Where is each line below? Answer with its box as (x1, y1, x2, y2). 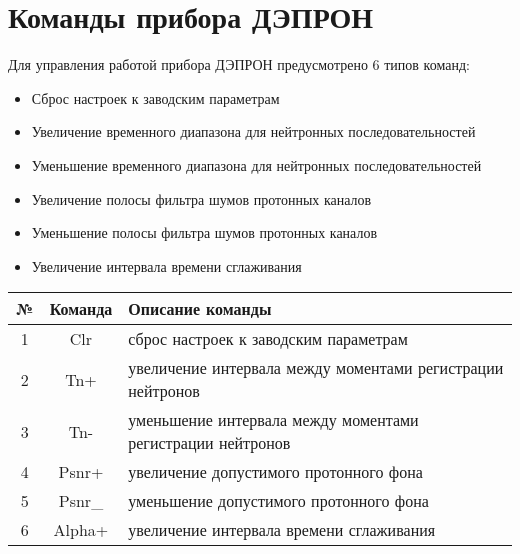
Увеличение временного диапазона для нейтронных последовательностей (31, 121, 476, 142)
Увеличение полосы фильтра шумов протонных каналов (31, 188, 372, 209)
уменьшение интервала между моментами (128, 408, 419, 432)
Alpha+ (53, 518, 109, 542)
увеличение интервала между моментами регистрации (128, 356, 504, 380)
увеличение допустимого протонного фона (128, 460, 423, 484)
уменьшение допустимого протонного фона (128, 489, 429, 513)
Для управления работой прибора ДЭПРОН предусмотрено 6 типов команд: (8, 54, 470, 75)
